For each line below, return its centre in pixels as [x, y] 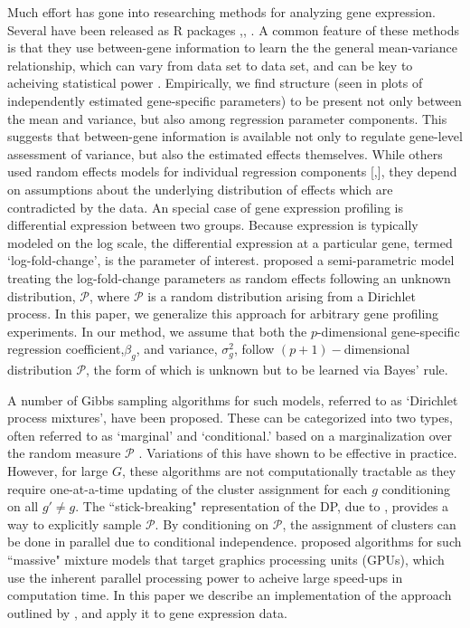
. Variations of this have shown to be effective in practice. [298, 453]
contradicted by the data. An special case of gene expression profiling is [205, 207]
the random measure [64, 453]
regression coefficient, [66, 349]
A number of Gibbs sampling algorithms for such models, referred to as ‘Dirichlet [233, 400]
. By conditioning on [212, 523]
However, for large [58, 471]
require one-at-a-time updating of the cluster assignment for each [188, 488]
